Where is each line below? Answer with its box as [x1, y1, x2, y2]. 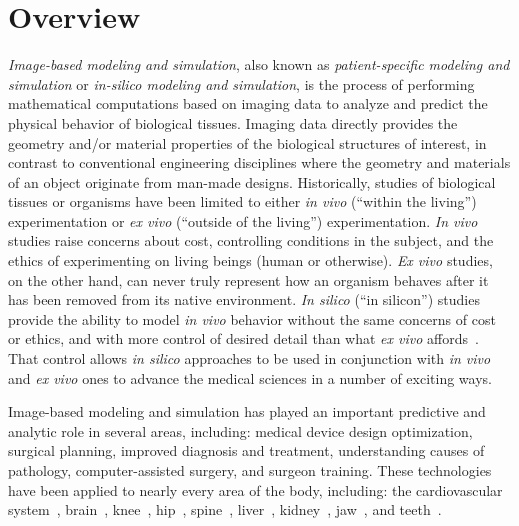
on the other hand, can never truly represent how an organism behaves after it [8, 269, 489, 290]
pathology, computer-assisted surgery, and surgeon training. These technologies [8, 460, 492, 480]
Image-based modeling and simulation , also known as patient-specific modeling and [8, 54, 510, 75]
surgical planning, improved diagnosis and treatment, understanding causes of [8, 440, 485, 461]
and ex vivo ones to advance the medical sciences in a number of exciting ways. [8, 367, 492, 388]
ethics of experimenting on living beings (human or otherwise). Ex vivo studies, [8, 250, 493, 271]
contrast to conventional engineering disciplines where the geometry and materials [8, 152, 511, 173]
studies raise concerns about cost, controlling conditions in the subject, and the [8, 230, 494, 251]
